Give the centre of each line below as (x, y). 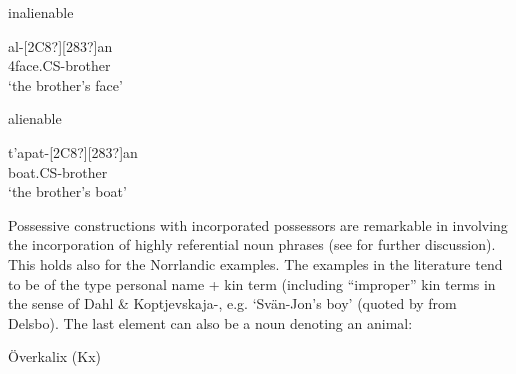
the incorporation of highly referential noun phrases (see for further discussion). (252, 244)
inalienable (41, 12)
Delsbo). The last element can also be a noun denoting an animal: (210, 322)
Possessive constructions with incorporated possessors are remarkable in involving (258, 224)
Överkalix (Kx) (55, 356)
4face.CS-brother (59, 65)
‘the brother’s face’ (65, 84)
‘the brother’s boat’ (67, 191)
